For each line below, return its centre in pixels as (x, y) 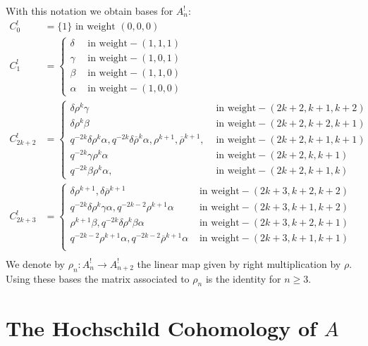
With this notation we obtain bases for (90, 11)
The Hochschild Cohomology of (161, 327)
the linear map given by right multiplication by (239, 263)
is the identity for (243, 278)
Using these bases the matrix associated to (98, 278)
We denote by (35, 263)
